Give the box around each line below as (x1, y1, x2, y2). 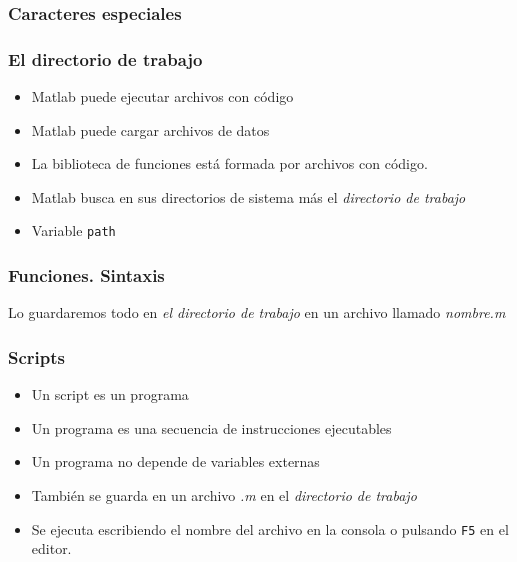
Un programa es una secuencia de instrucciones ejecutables (31, 417, 392, 438)
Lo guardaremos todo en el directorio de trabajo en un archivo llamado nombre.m (8, 302, 506, 323)
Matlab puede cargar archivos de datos (31, 119, 270, 140)
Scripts (8, 344, 65, 369)
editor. (31, 538, 72, 559)
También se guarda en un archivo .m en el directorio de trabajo (31, 484, 417, 505)
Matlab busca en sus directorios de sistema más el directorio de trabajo (31, 186, 466, 207)
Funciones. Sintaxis (8, 263, 165, 288)
